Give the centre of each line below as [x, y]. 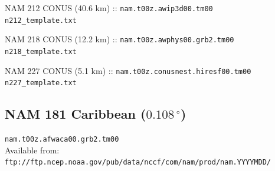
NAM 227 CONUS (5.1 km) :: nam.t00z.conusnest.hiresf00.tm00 [128, 70]
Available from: [32, 150]
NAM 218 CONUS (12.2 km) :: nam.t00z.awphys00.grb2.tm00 [120, 39]
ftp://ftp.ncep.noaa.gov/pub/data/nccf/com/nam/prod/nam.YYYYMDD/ [138, 162]
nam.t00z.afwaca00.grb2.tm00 [62, 140]
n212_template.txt [41, 20]
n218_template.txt [41, 51]
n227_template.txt [41, 83]
